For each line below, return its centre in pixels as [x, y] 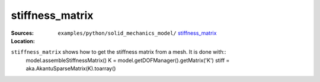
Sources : [22, 33]
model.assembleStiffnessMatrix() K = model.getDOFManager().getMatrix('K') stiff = [128, 60]
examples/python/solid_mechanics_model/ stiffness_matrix [137, 33]
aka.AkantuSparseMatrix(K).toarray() [71, 68]
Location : [23, 41]
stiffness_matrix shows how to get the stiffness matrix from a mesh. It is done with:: [119, 52]
